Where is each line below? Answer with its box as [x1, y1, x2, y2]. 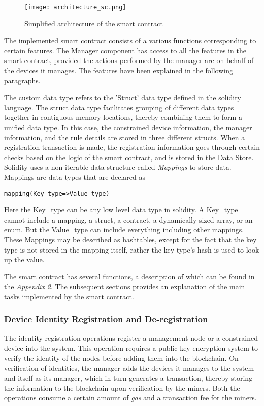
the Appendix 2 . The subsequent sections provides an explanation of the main [4, 281, 245, 292]
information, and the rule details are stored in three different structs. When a [4, 132, 245, 142]
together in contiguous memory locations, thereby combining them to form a [4, 112, 242, 122]
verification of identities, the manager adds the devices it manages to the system [4, 362, 254, 373]
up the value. [4, 254, 45, 265]
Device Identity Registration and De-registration [4, 313, 208, 325]
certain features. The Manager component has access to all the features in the [4, 45, 246, 55]
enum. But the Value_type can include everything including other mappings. [4, 224, 244, 235]
